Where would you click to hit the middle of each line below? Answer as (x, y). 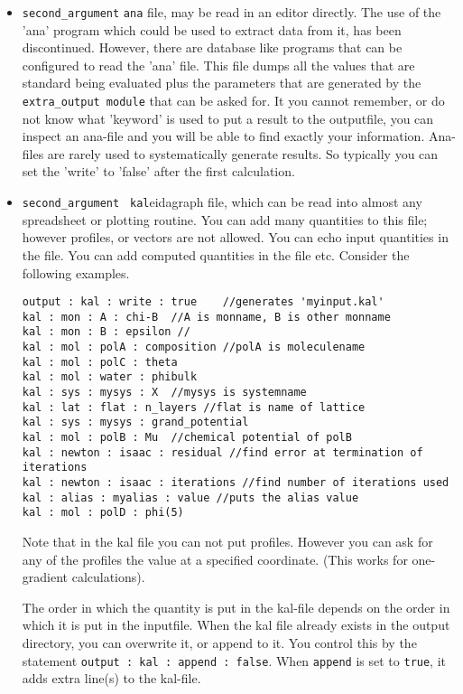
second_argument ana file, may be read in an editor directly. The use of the (231, 12)
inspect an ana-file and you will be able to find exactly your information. (223, 136)
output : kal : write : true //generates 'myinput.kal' (203, 302)
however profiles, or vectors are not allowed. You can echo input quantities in (235, 237)
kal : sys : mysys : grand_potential (135, 422)
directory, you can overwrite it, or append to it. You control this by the (219, 642)
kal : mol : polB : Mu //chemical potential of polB (187, 437)
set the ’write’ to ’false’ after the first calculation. (158, 171)
